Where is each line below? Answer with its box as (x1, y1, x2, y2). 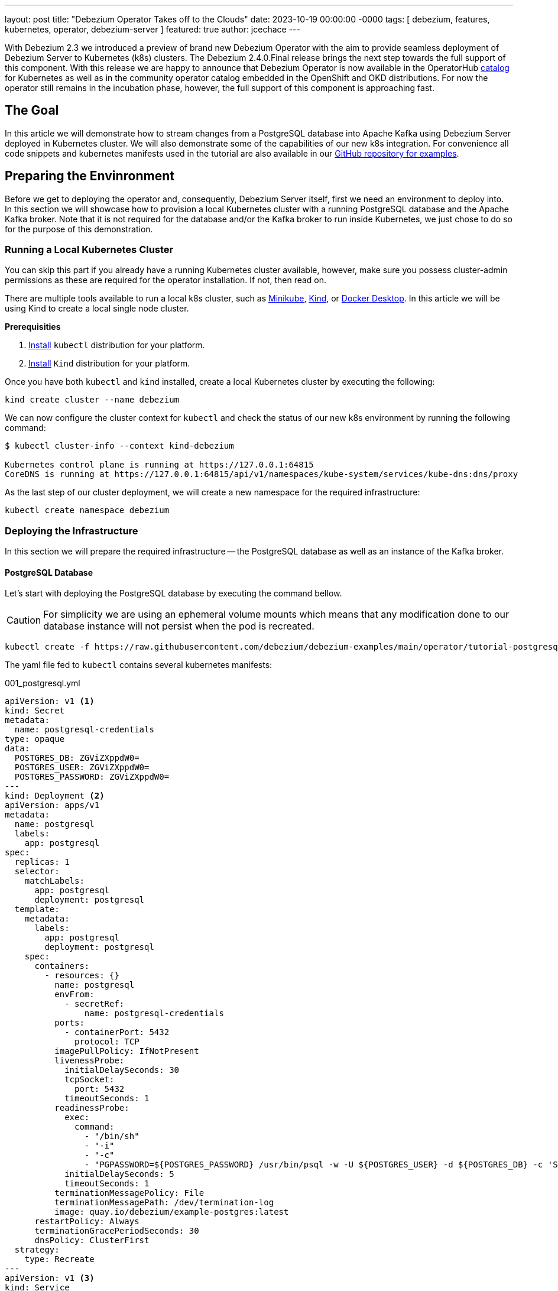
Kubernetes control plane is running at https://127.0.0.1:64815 (5, 460, 314, 470)
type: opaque (5, 734, 65, 744)
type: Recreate (24, 1254, 95, 1264)
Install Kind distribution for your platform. (28, 358, 190, 369)
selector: (14, 867, 60, 877)
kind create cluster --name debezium (5, 395, 180, 405)
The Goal (5, 103, 59, 118)
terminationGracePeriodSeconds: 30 (34, 1226, 199, 1236)
